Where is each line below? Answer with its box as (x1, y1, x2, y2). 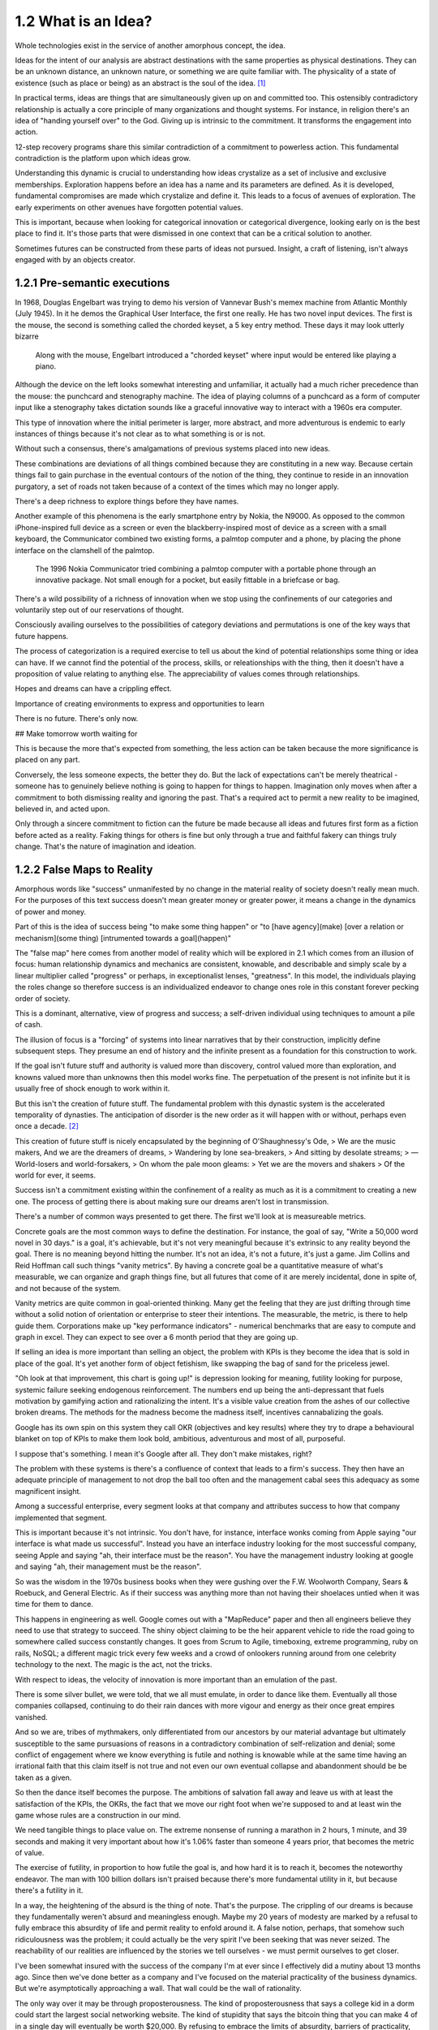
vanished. (15, 1712, 48, 1721)
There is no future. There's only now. (15, 714, 139, 723)
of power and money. (15, 906, 87, 917)
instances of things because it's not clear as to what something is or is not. (15, 429, 265, 438)
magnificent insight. (15, 1486, 81, 1496)
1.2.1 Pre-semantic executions (15, 276, 170, 290)
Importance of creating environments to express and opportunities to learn (15, 698, 265, 708)
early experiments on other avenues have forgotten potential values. (15, 202, 243, 212)
